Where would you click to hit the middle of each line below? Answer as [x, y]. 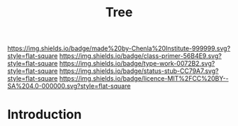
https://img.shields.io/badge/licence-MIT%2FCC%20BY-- [144, 79]
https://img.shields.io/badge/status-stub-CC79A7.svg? [139, 71]
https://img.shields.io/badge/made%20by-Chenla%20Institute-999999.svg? [119, 48]
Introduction [45, 115]
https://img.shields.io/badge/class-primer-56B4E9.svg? [140, 56]
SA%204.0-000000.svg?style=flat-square [69, 86]
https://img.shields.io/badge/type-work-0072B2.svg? [137, 64]
